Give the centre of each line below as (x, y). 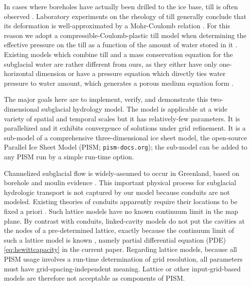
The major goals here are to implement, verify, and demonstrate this (106, 99)
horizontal (19, 73)
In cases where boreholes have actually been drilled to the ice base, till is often (121, 6)
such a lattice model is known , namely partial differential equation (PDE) (115, 239)
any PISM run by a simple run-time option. (69, 156)
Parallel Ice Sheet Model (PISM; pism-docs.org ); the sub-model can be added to (126, 147)
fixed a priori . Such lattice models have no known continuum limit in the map (121, 211)
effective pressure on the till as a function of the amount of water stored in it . (121, 45)
